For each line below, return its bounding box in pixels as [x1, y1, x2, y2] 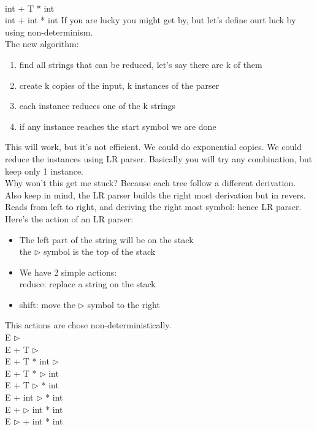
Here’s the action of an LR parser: [5, 212, 134, 225]
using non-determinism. [5, 25, 93, 38]
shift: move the [19, 298, 75, 311]
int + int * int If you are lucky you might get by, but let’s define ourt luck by [5, 13, 296, 26]
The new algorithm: [5, 37, 79, 50]
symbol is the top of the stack [43, 245, 156, 258]
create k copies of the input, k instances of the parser [19, 78, 220, 91]
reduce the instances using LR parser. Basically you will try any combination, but [5, 152, 313, 165]
